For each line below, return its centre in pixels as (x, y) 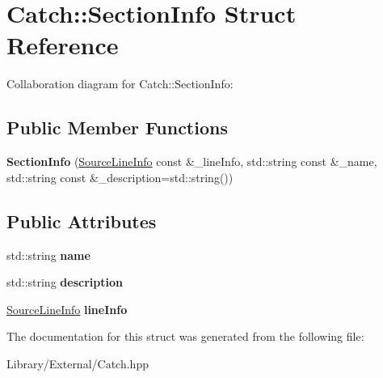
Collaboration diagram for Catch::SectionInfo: (120, 84)
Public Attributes (82, 221)
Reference (63, 45)
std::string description (65, 282)
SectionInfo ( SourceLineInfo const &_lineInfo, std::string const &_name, (192, 161)
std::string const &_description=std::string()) (120, 177)
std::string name (48, 255)
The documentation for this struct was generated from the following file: (185, 336)
